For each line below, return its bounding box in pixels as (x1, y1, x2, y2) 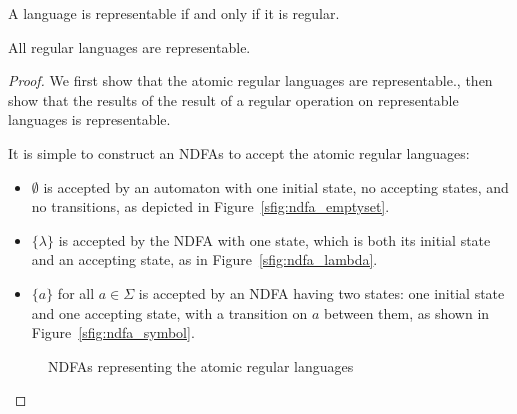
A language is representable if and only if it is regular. (8, 3, 340, 23)
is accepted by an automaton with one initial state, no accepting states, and (43, 176, 509, 197)
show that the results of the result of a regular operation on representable (8, 89, 459, 110)
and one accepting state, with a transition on (31, 302, 308, 323)
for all (57, 282, 95, 303)
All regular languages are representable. (8, 36, 251, 57)
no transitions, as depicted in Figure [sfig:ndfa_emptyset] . (31, 196, 390, 217)
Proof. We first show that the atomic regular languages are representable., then (8, 70, 493, 91)
